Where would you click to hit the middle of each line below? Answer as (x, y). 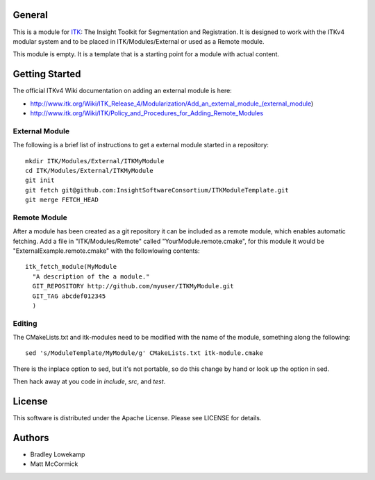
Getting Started (47, 74)
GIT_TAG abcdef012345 (69, 296)
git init (40, 180)
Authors (31, 438)
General (31, 15)
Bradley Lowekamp (58, 454)
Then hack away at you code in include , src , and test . (89, 381)
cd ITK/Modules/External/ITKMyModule (90, 171)
